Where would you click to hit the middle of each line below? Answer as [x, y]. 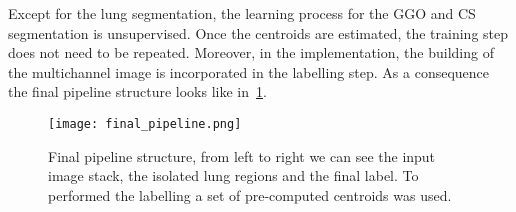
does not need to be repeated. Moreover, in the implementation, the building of [251, 52]
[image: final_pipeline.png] [145, 123]
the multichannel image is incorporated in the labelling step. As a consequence [249, 71]
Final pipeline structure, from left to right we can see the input [242, 155]
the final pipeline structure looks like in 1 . [137, 91]
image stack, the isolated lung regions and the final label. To [233, 175]
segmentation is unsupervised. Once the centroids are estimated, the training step [258, 32]
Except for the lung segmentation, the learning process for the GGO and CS [242, 13]
